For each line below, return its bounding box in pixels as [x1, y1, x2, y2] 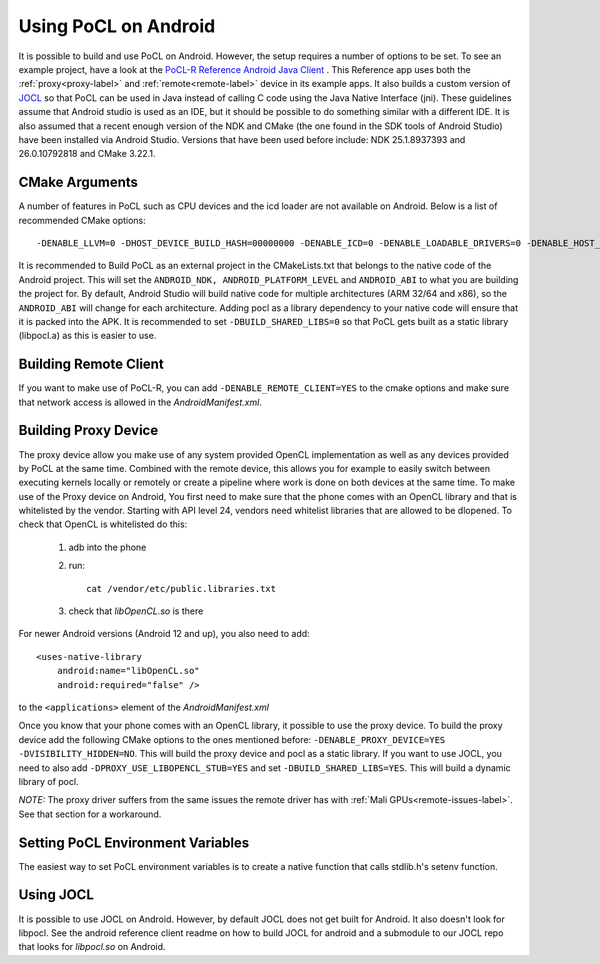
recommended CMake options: [18, 214, 147, 226]
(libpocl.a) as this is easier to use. [18, 330, 157, 342]
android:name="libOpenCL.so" [56, 665, 200, 677]
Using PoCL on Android [18, 15, 216, 37]
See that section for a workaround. [18, 808, 162, 820]
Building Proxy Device [18, 422, 159, 439]
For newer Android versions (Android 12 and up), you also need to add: [18, 628, 310, 640]
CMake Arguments [18, 174, 139, 191]
